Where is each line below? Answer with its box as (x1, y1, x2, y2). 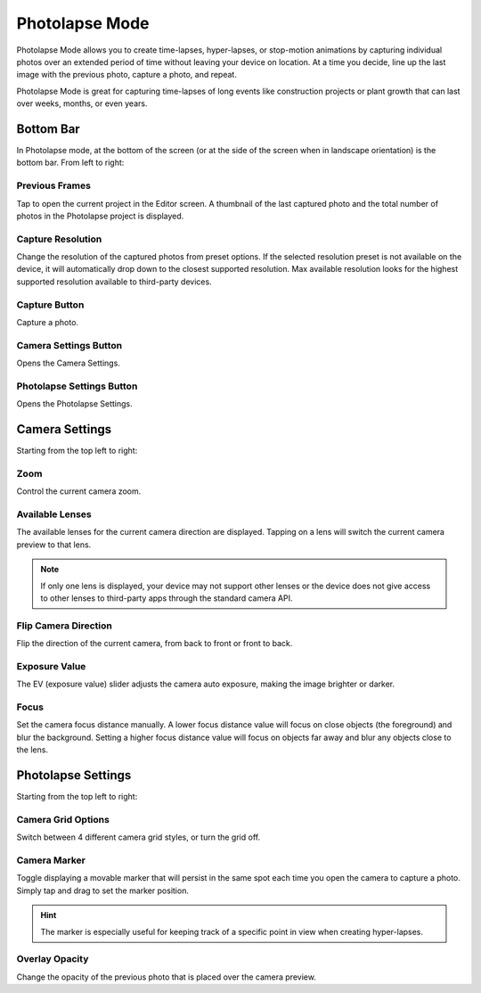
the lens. (16, 744, 49, 755)
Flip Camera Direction (16, 620, 113, 632)
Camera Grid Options (16, 813, 110, 825)
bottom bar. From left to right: (16, 157, 125, 168)
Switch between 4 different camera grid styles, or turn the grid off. (16, 832, 261, 842)
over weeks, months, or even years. (16, 98, 148, 109)
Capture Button (16, 299, 85, 311)
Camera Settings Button (16, 339, 123, 351)
